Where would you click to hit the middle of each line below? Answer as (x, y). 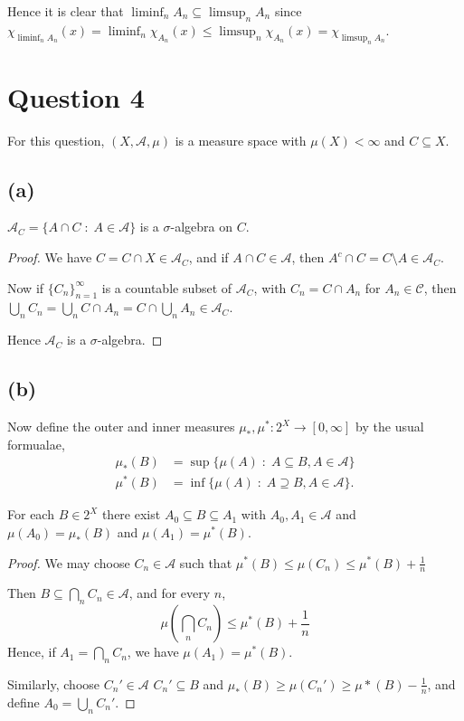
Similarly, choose (54, 683)
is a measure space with (241, 140)
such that (206, 562)
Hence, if (32, 652)
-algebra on (202, 227)
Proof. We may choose (69, 562)
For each (31, 514)
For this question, (56, 140)
